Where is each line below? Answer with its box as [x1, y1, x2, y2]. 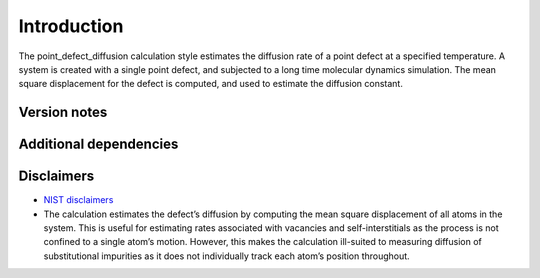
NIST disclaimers [43, 194, 114, 206]
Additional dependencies [18, 136, 179, 153]
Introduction [18, 15, 124, 37]
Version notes [18, 104, 108, 121]
